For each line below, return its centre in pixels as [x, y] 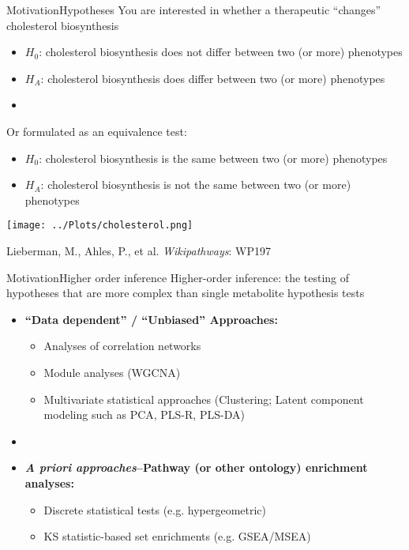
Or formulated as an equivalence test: [97, 131]
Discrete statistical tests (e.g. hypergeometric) [155, 509]
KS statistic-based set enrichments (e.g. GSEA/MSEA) [177, 536]
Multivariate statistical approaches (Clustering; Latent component [204, 399]
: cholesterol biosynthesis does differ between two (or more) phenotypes [213, 78]
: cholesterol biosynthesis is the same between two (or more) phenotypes [213, 158]
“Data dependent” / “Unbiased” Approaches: [151, 319]
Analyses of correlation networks [122, 346]
